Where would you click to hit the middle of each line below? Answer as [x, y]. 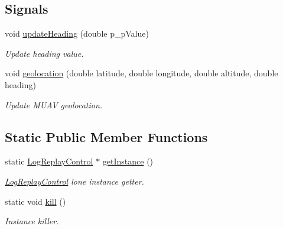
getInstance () [128, 161]
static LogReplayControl [49, 161]
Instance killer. [32, 221]
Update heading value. [44, 53]
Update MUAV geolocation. [54, 104]
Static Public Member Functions [106, 136]
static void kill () [35, 201]
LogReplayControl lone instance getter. [74, 181]
